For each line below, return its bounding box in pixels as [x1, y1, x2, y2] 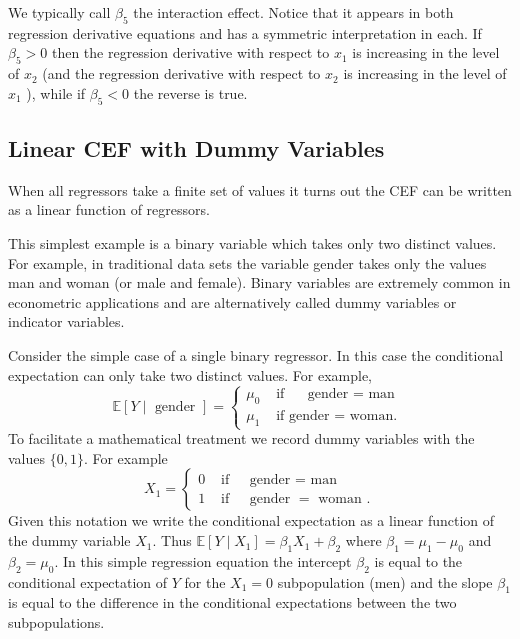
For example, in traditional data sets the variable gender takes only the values [8, 252, 487, 273]
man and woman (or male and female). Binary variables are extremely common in [8, 272, 511, 293]
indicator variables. [8, 311, 125, 332]
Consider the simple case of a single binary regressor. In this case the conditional [8, 344, 504, 365]
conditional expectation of [8, 571, 168, 592]
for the [184, 571, 226, 592]
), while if [26, 82, 86, 103]
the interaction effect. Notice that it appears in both [133, 2, 454, 22]
